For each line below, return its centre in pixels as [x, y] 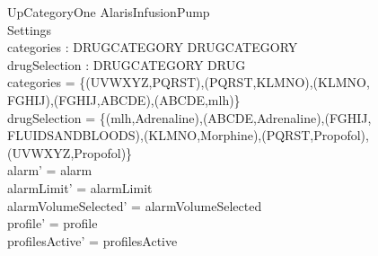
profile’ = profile [53, 223]
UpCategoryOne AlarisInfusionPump [109, 12]
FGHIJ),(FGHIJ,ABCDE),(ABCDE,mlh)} [124, 99]
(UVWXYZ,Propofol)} [70, 152]
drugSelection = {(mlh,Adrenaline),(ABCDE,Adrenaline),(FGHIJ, [189, 117]
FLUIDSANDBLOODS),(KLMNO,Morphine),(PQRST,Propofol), [188, 135]
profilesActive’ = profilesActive [92, 240]
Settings [30, 29]
